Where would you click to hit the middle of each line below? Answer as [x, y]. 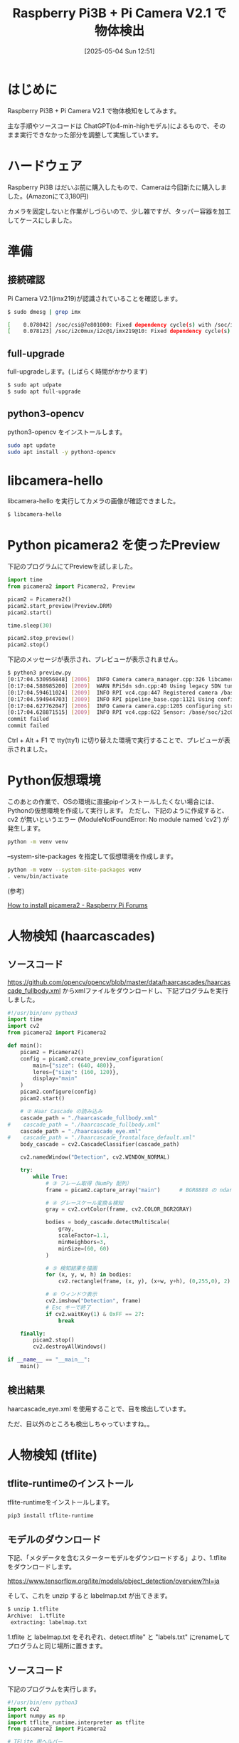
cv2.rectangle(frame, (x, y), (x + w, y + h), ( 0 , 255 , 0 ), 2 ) [144, 1281]
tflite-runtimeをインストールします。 [60, 1502]
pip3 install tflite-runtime [51, 1515]
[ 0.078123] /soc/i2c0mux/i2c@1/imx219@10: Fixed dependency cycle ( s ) [119, 331]
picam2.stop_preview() [41, 638]
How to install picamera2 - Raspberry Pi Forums [78, 905]
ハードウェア [45, 166]
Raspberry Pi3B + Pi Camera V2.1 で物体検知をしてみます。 [94, 110]
